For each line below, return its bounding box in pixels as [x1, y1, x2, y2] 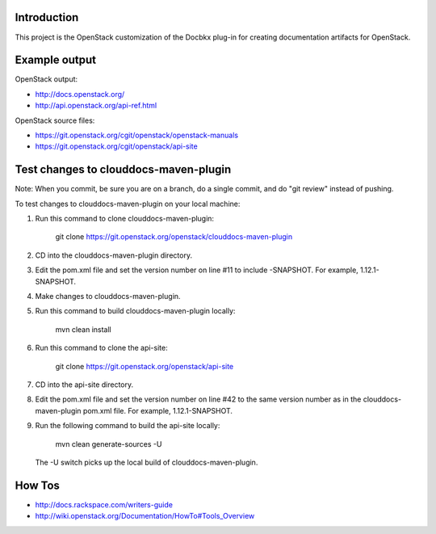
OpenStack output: [15, 74, 78, 84]
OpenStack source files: [15, 116, 95, 125]
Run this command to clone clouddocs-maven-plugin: [35, 214, 214, 224]
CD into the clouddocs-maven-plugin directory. [35, 250, 193, 260]
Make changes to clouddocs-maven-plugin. [35, 292, 181, 301]
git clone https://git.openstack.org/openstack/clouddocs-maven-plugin [55, 232, 293, 242]
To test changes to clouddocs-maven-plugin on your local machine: [15, 199, 241, 208]
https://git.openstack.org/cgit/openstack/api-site [35, 141, 198, 151]
